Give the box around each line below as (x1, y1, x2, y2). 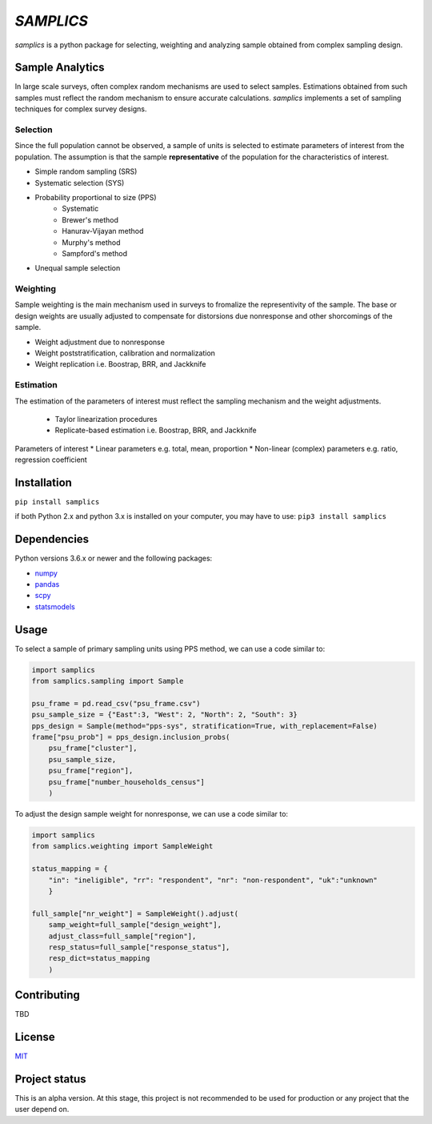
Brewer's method (62, 215, 119, 224)
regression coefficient (14, 455, 87, 464)
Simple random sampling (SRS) (34, 167, 138, 176)
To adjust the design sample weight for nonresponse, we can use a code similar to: (14, 809, 288, 819)
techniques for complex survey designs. (14, 104, 147, 114)
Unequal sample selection (34, 263, 121, 273)
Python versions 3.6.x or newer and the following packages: (14, 553, 213, 564)
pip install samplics (14, 497, 100, 506)
